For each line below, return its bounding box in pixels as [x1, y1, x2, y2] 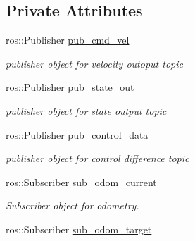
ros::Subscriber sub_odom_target [6, 221, 152, 236]
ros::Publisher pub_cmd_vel [6, 32, 130, 47]
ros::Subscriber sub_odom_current [6, 174, 157, 189]
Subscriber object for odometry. [6, 198, 139, 213]
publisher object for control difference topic [6, 151, 189, 166]
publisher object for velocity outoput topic [6, 56, 183, 70]
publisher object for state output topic [6, 103, 167, 118]
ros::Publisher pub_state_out [6, 80, 134, 94]
